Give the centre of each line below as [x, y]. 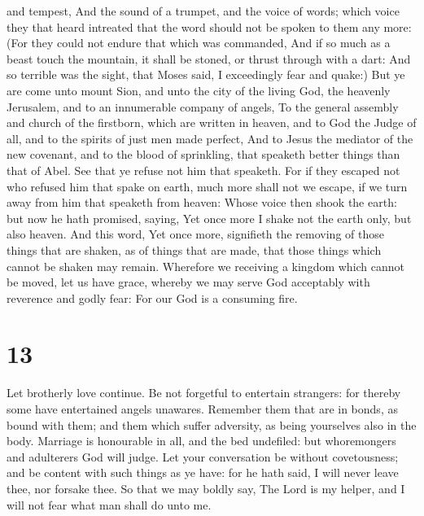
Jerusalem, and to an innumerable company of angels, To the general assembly [203, 106]
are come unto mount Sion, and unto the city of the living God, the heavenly [199, 90]
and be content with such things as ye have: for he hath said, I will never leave [203, 472]
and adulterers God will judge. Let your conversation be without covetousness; [203, 456]
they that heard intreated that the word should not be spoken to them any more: [209, 26]
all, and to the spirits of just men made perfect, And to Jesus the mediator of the [210, 138]
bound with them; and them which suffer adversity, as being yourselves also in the [212, 424]
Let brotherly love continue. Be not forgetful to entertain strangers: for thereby [204, 393]
